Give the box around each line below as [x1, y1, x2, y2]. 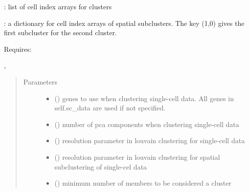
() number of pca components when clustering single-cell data [54, 119, 239, 129]
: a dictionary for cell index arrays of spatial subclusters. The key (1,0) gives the [4, 18, 245, 28]
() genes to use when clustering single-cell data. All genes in [54, 93, 234, 103]
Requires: [4, 43, 32, 54]
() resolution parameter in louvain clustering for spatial [54, 151, 220, 162]
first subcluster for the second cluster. [4, 27, 117, 38]
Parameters [23, 76, 57, 86]
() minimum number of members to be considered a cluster [54, 178, 231, 188]
